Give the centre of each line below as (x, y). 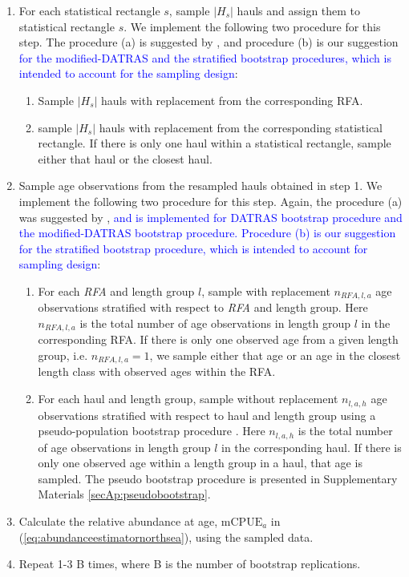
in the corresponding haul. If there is (312, 447)
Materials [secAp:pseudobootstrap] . (124, 494)
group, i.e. (63, 355)
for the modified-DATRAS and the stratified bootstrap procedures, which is (205, 57)
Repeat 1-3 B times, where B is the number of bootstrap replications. (190, 564)
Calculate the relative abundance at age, (118, 521)
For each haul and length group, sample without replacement (188, 399)
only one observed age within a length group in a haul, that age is (200, 463)
